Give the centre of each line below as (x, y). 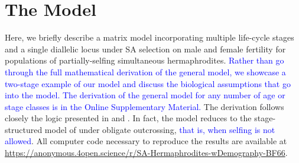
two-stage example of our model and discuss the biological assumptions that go (148, 83)
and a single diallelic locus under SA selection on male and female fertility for (145, 49)
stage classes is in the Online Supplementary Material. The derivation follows (144, 106)
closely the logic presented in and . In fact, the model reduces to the (128, 118)
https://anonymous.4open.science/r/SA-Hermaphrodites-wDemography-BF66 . (146, 153)
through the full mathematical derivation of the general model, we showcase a (145, 71)
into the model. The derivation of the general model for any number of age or (145, 95)
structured (24, 129)
